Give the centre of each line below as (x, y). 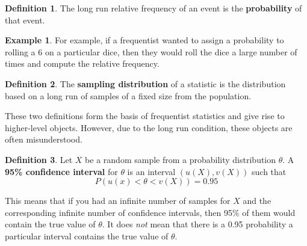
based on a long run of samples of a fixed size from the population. (128, 95)
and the (257, 201)
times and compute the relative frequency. (82, 63)
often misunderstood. (44, 139)
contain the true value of (50, 224)
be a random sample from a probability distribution (181, 159)
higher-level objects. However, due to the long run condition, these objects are (149, 127)
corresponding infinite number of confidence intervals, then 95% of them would (150, 212)
